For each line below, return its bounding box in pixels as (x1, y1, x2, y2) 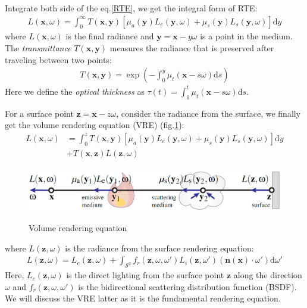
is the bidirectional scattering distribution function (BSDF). (78, 280, 297, 293)
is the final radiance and (65, 30, 154, 42)
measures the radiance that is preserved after (109, 42, 274, 54)
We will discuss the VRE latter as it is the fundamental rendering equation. (5, 292, 281, 304)
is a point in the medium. (200, 30, 293, 42)
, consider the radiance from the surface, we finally (116, 107, 301, 119)
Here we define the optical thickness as (5, 85, 145, 97)
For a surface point (5, 107, 74, 119)
